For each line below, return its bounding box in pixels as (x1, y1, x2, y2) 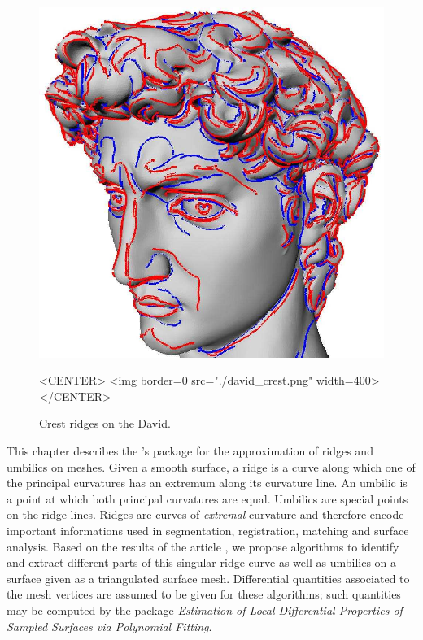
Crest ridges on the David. (39, 415, 171, 432)
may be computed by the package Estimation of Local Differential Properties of (7, 602, 403, 618)
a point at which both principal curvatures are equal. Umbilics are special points (7, 490, 408, 507)
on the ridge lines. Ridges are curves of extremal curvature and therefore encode (7, 506, 404, 523)
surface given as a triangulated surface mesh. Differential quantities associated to (7, 569, 410, 586)
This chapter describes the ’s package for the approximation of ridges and (7, 442, 373, 459)
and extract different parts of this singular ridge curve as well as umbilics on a (7, 554, 397, 571)
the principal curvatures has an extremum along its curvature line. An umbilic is (7, 474, 408, 491)
